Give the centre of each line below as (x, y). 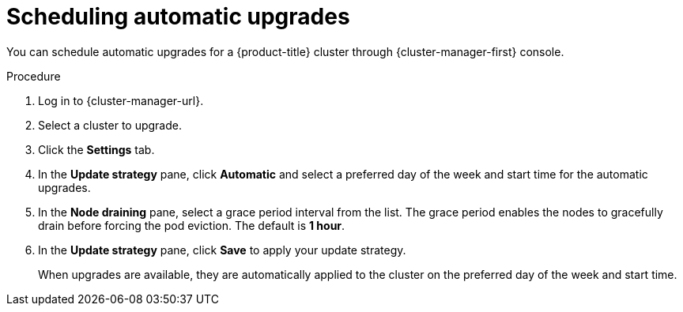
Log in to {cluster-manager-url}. (121, 100)
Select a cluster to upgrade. (110, 125)
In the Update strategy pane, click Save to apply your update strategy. (222, 250)
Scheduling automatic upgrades (178, 17)
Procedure (34, 76)
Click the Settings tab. (96, 149)
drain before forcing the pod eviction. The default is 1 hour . (192, 225)
